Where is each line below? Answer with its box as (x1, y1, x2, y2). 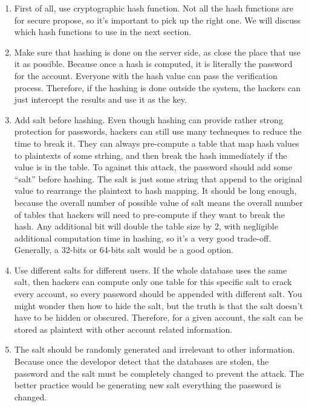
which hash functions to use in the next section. (14, 25, 192, 38)
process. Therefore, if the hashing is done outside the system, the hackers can (14, 81, 301, 94)
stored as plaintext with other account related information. (14, 322, 233, 335)
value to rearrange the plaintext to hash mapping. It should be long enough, (14, 184, 297, 197)
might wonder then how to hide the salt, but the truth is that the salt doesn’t (14, 299, 303, 312)
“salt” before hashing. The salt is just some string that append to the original (14, 172, 302, 185)
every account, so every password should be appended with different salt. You (14, 287, 302, 300)
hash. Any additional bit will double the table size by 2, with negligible (14, 220, 278, 232)
